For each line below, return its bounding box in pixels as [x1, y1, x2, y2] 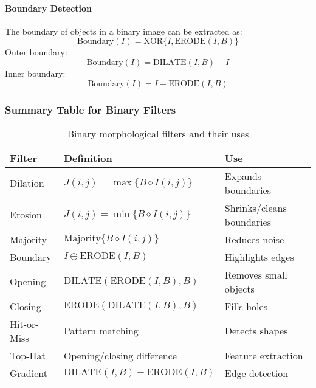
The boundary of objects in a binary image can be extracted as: [5, 24, 242, 37]
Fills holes [224, 299, 267, 313]
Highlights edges [224, 249, 294, 264]
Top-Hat [10, 348, 46, 362]
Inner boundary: [5, 66, 66, 79]
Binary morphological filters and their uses [67, 126, 249, 140]
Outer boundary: [5, 46, 67, 58]
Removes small [224, 267, 287, 282]
